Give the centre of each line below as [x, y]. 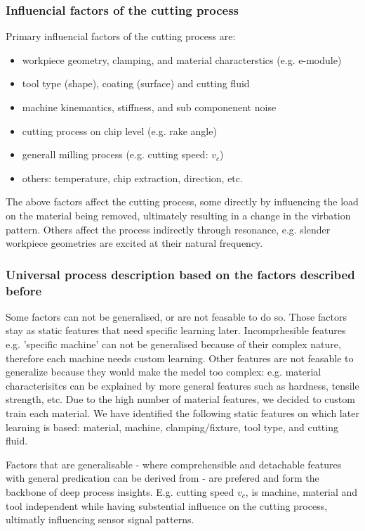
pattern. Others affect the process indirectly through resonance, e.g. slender [168, 229]
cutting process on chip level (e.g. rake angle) [119, 130]
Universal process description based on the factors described [180, 274]
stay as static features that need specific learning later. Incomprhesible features [176, 330]
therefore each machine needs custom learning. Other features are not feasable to [180, 358]
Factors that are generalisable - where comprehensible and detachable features [174, 464]
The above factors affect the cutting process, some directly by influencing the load [182, 201]
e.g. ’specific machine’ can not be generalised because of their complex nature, [173, 344]
